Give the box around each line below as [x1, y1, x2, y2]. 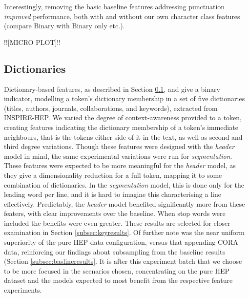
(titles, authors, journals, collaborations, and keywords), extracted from [4, 103, 218, 113]
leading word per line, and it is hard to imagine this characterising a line [4, 189, 221, 199]
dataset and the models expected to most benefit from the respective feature [4, 275, 233, 285]
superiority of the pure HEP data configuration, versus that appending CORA [4, 237, 238, 247]
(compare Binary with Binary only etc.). [4, 21, 125, 31]
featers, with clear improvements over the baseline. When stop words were [4, 208, 226, 218]
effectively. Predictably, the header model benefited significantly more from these [4, 198, 245, 209]
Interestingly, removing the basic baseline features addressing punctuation [4, 1, 225, 11]
